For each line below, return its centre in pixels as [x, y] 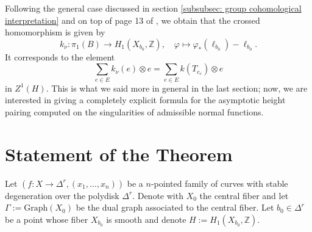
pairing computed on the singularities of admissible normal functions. [134, 111]
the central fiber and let [244, 195]
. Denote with [158, 195]
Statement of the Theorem [119, 154]
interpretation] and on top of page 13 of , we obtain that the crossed [133, 20]
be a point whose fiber [47, 219]
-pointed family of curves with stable [219, 183]
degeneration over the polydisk [62, 195]
